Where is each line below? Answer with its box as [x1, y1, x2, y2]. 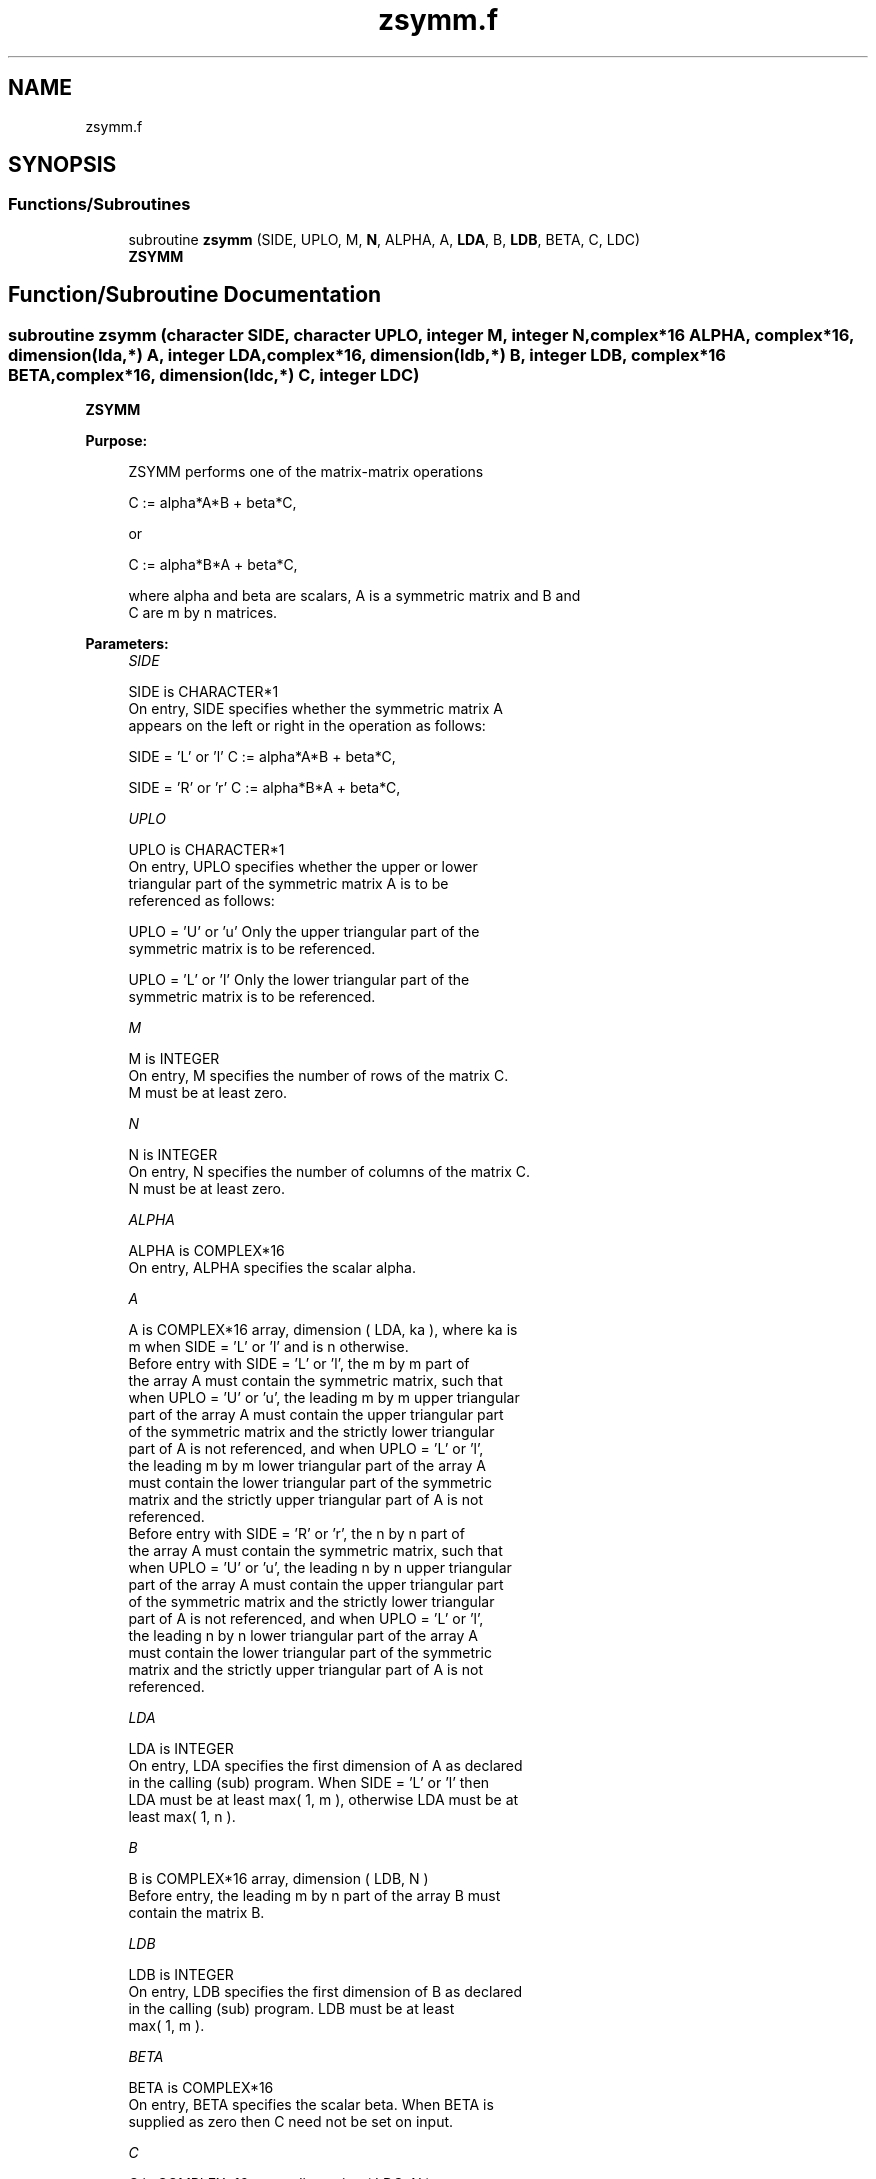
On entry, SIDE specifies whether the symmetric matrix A [128, 700, 503, 718]
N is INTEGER [128, 1146, 218, 1164]
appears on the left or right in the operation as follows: [128, 717, 486, 735]
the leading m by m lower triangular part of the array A [128, 1457, 486, 1475]
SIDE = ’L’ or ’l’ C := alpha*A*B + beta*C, [128, 748, 396, 766]
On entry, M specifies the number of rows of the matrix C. [128, 1067, 509, 1085]
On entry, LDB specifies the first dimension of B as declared [128, 1983, 523, 2001]
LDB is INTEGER [128, 1966, 234, 1984]
